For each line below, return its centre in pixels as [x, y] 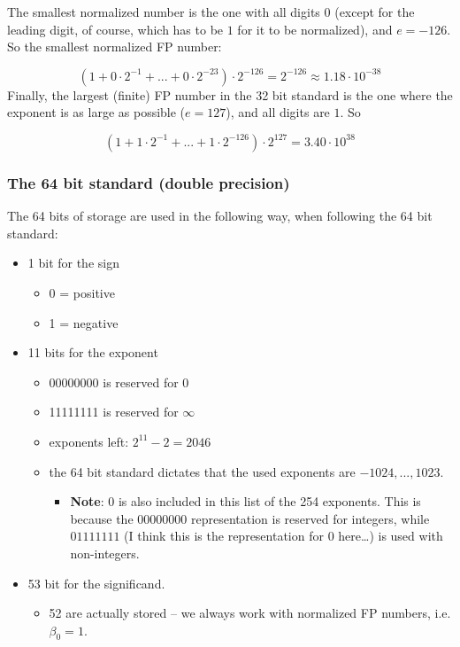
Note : [87, 501]
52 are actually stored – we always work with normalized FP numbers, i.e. [250, 613]
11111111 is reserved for [114, 412]
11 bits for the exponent [93, 352]
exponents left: [89, 441]
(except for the [375, 12]
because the [102, 518]
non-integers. [105, 553]
